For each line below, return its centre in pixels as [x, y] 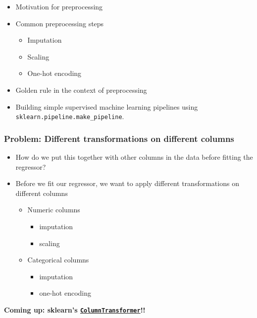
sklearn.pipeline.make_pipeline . [70, 116]
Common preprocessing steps [60, 23]
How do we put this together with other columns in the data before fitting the [134, 157]
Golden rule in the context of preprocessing [81, 90]
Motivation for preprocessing [59, 6]
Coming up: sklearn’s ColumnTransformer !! [75, 309]
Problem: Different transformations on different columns [119, 138]
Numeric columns [54, 210]
